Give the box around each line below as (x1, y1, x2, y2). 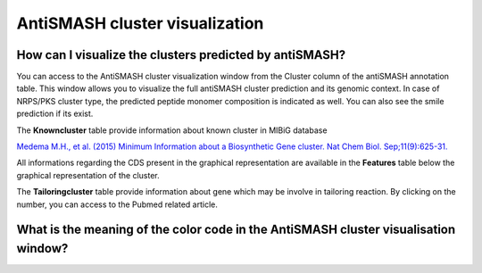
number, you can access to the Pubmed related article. (16, 199, 218, 210)
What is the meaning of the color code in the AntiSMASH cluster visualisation (16, 222, 456, 237)
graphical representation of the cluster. (16, 170, 160, 180)
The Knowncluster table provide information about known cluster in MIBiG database (16, 125, 328, 136)
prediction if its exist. (16, 108, 94, 120)
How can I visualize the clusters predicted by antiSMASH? (16, 47, 346, 62)
